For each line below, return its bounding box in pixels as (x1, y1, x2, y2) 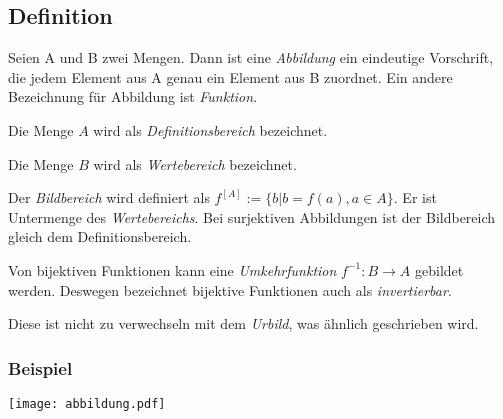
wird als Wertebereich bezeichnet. (93, 153, 297, 174)
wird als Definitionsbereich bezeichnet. (93, 119, 328, 140)
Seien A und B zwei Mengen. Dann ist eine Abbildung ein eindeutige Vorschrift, (8, 47, 494, 68)
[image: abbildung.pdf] (8, 396, 166, 411)
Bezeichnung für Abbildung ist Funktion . (8, 86, 258, 107)
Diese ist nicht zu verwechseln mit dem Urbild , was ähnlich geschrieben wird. (8, 313, 479, 334)
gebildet (414, 259, 464, 280)
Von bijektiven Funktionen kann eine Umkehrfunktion (8, 259, 337, 280)
